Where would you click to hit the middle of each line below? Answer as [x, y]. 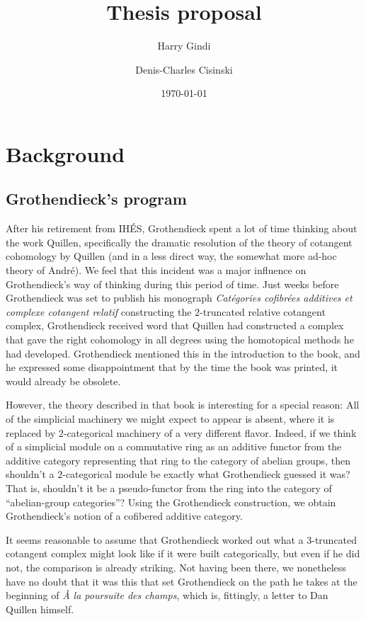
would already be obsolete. [63, 381]
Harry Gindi [184, 46]
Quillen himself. [40, 609]
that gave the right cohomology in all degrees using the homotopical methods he [180, 340]
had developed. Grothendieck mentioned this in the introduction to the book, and [183, 353]
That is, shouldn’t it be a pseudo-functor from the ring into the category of [169, 488]
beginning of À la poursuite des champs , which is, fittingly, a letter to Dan [167, 595]
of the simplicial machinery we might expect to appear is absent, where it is [170, 419]
